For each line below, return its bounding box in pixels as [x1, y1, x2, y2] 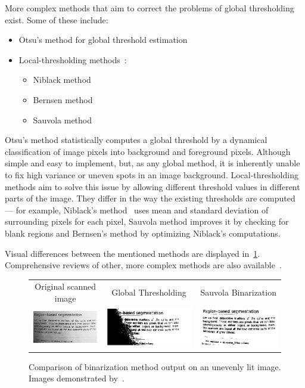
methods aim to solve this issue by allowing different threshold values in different [5, 180, 300, 193]
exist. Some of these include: [5, 13, 108, 26]
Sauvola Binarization [200, 286, 276, 299]
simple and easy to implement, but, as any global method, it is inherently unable [5, 157, 300, 169]
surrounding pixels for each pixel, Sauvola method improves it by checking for [5, 215, 289, 228]
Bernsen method [33, 93, 93, 105]
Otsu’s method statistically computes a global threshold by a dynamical [5, 134, 267, 146]
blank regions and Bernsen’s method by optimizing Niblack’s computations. [5, 226, 281, 239]
